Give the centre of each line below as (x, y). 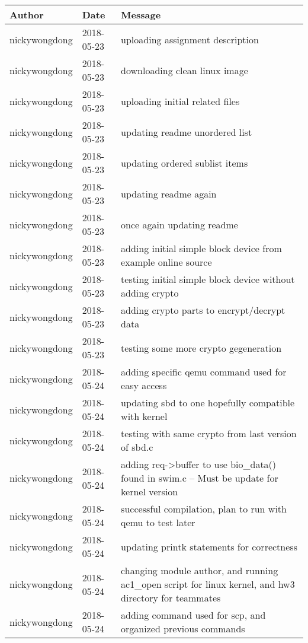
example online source (166, 262)
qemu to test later (158, 522)
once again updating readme (179, 224)
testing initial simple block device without (208, 279)
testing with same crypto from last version (209, 433)
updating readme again (169, 193)
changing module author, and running (200, 570)
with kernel (144, 416)
